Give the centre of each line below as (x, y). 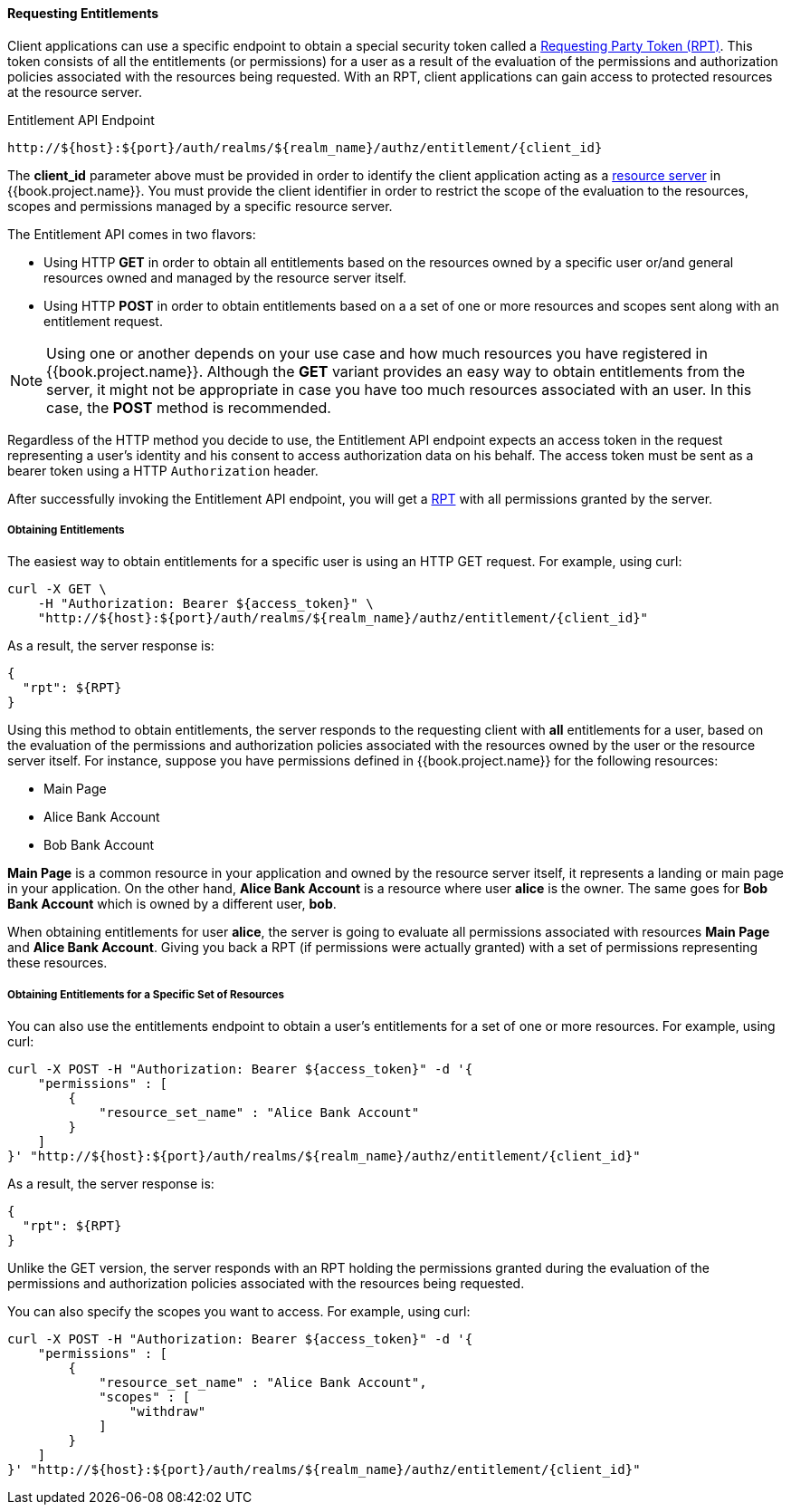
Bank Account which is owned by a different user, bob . (172, 904)
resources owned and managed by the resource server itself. (225, 277)
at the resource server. (75, 91)
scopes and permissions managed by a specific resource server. (200, 206)
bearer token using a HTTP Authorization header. (163, 470)
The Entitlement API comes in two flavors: (132, 234)
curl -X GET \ (57, 589)
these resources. (57, 963)
